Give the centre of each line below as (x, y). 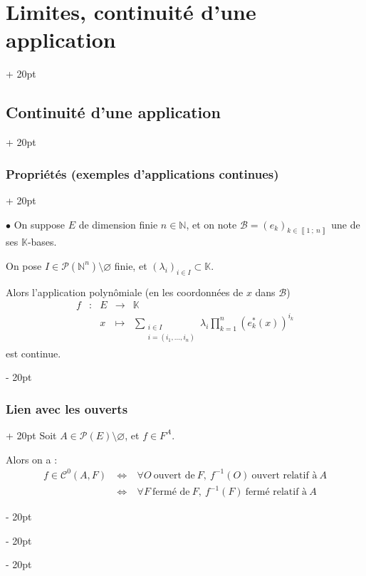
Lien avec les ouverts (67, 408)
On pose (24, 265)
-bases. (42, 242)
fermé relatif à (276, 492)
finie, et (131, 265)
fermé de (171, 492)
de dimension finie (118, 224)
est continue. (33, 353)
